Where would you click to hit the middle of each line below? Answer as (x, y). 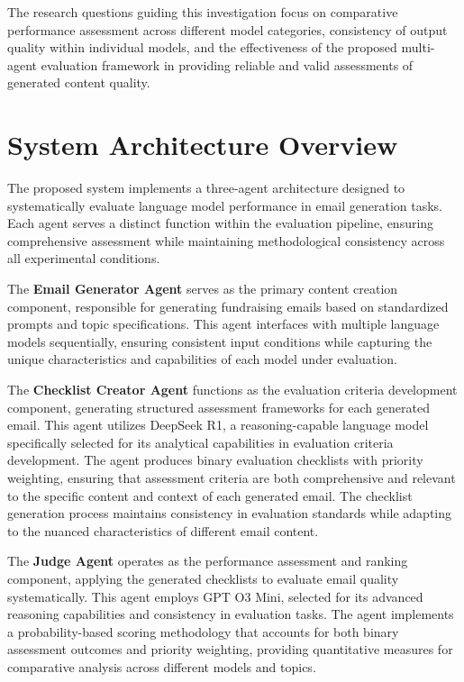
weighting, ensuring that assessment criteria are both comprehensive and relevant (232, 477)
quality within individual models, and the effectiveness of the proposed (202, 47)
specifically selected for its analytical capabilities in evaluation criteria (200, 442)
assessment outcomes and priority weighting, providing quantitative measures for (230, 649)
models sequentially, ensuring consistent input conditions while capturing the (220, 341)
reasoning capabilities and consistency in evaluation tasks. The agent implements (231, 614)
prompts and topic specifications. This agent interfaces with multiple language (223, 324)
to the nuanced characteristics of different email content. (163, 530)
